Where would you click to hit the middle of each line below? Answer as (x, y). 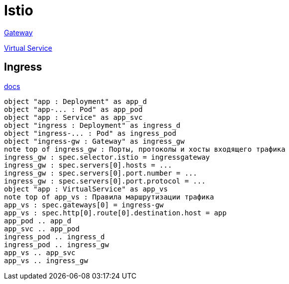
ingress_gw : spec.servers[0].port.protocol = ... (105, 181)
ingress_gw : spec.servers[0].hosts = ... (88, 165)
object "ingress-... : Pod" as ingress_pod (90, 133)
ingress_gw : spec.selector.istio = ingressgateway (107, 157)
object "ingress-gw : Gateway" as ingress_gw (94, 141)
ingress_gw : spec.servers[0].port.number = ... (101, 173)
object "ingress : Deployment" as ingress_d (92, 125)
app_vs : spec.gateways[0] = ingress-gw (84, 205)
